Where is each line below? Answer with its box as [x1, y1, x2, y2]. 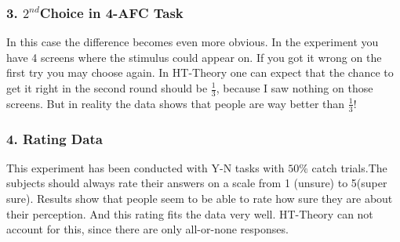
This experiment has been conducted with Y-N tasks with [6, 159, 285, 175]
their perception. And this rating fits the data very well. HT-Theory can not [6, 205, 373, 222]
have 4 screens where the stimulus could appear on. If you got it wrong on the [6, 49, 382, 65]
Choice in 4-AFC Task [39, 2, 184, 22]
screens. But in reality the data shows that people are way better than [6, 95, 345, 111]
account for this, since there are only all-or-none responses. [6, 221, 289, 237]
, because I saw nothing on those [216, 80, 373, 96]
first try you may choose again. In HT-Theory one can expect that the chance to [6, 64, 394, 81]
